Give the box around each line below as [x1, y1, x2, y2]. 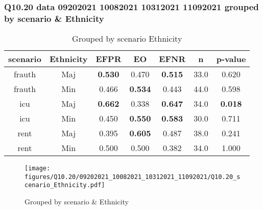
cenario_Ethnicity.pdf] [25, 182, 105, 189]
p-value [216, 53, 246, 65]
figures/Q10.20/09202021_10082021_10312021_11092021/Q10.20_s [25, 173, 241, 181]
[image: [25, 165, 51, 172]
